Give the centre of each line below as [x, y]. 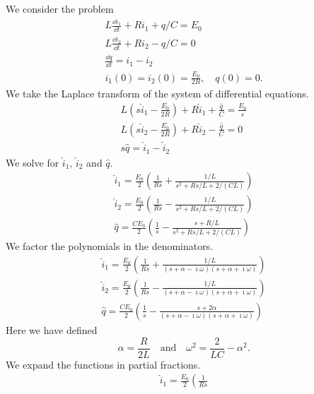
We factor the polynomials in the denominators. [110, 246]
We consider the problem [60, 8]
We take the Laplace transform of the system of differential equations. [157, 93]
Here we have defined [52, 329]
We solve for [33, 162]
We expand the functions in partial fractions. [103, 364]
